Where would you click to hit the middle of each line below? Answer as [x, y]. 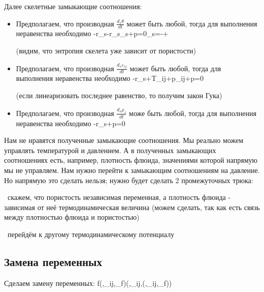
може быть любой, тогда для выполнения [193, 113]
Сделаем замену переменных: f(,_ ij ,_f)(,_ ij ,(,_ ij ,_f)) [88, 283]
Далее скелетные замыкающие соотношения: [73, 6]
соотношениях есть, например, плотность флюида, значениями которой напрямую [131, 160]
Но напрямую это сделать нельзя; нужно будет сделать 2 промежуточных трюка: [129, 180]
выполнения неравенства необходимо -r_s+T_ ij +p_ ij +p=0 [110, 78]
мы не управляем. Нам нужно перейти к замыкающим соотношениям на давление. [132, 170]
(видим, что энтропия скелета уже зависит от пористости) [106, 51]
